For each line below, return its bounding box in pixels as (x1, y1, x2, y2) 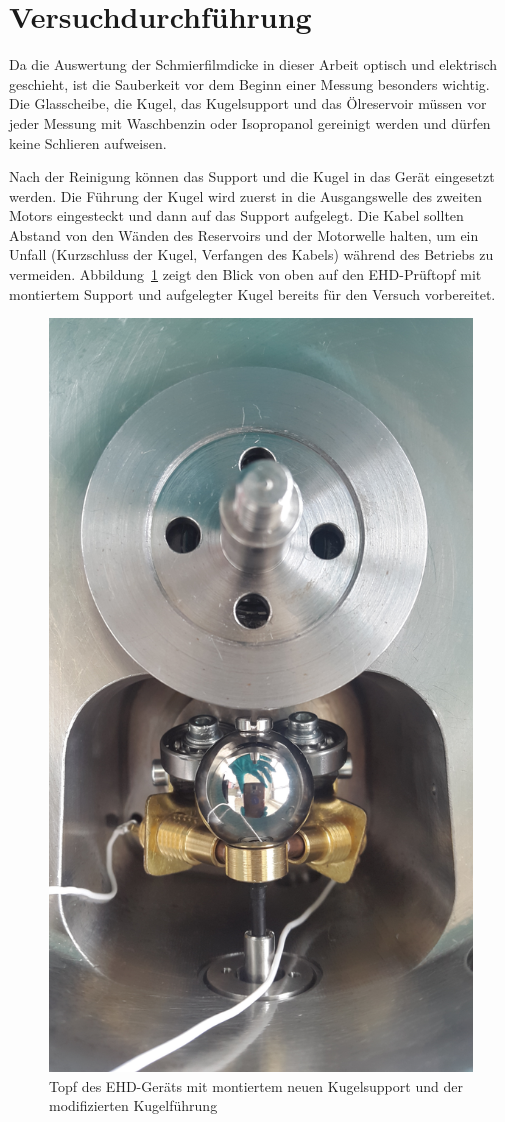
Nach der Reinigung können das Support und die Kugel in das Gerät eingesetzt (9, 166, 495, 187)
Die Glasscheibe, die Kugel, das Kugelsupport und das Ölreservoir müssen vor (9, 93, 487, 114)
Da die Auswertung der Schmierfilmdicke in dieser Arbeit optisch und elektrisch (9, 54, 498, 75)
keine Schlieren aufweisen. (9, 132, 167, 153)
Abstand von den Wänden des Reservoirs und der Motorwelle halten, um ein (9, 224, 479, 245)
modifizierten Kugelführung (49, 1095, 218, 1116)
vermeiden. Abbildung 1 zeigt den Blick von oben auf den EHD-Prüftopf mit (9, 264, 482, 285)
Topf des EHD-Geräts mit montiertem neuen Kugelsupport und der (49, 1075, 463, 1096)
